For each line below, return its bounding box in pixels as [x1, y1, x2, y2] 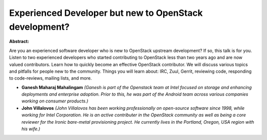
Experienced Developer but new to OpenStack [9, 7, 203, 18]
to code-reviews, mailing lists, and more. [9, 75, 92, 81]
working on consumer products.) [21, 98, 89, 104]
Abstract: [9, 39, 29, 45]
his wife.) [21, 126, 41, 132]
